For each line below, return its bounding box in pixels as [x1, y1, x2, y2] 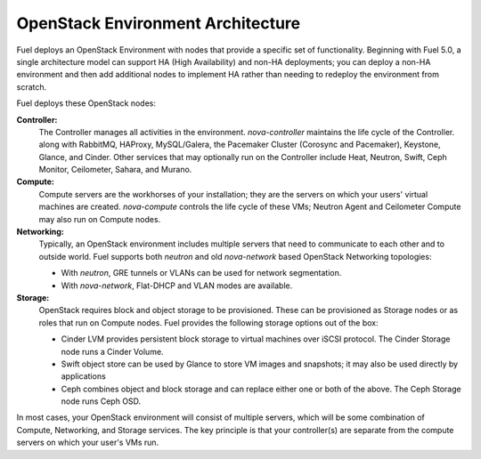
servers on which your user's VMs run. [16, 437, 159, 448]
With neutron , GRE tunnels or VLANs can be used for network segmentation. [61, 268, 342, 278]
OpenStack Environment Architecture [16, 13, 301, 33]
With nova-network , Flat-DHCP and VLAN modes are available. [61, 280, 293, 291]
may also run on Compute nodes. [38, 213, 161, 224]
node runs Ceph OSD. [61, 396, 142, 407]
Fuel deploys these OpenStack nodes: [16, 98, 156, 109]
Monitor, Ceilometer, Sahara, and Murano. [38, 165, 192, 175]
